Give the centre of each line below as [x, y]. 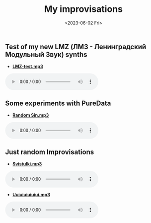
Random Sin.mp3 [31, 115]
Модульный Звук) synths [46, 54]
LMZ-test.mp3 [28, 67]
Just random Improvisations [50, 152]
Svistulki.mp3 [27, 164]
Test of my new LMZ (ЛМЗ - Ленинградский [76, 46]
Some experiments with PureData [58, 103]
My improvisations [83, 9]
